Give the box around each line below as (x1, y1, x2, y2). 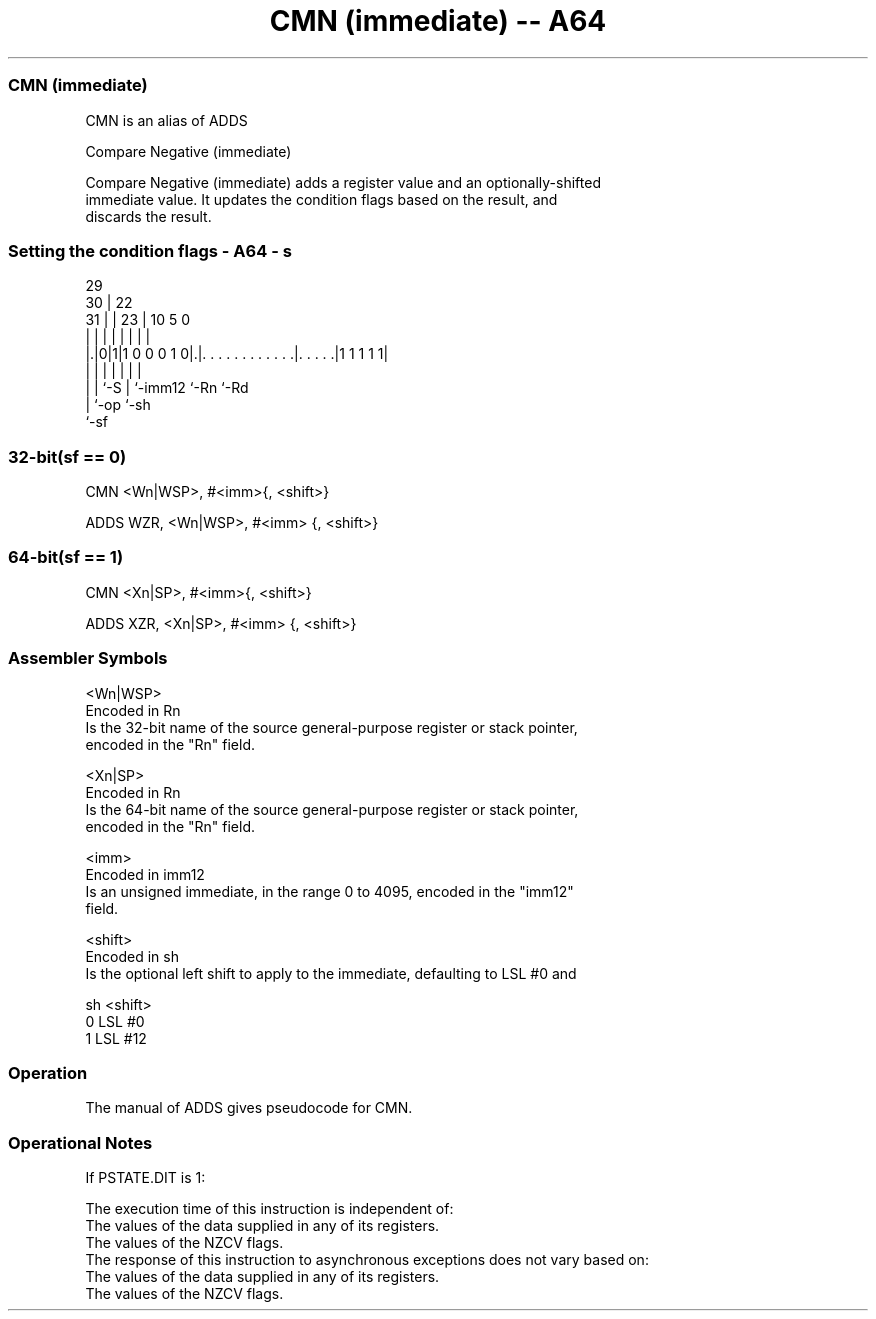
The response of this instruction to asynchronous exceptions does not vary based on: (85, 1251, 649, 1268)
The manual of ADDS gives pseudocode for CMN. (85, 1099, 413, 1117)
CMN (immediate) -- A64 (269, 4, 607, 38)
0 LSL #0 (85, 1012, 145, 1030)
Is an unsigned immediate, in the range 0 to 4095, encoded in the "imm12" (85, 882, 574, 900)
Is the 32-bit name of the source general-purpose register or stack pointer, (85, 718, 578, 736)
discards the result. (85, 207, 212, 225)
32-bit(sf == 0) (8, 446, 127, 467)
